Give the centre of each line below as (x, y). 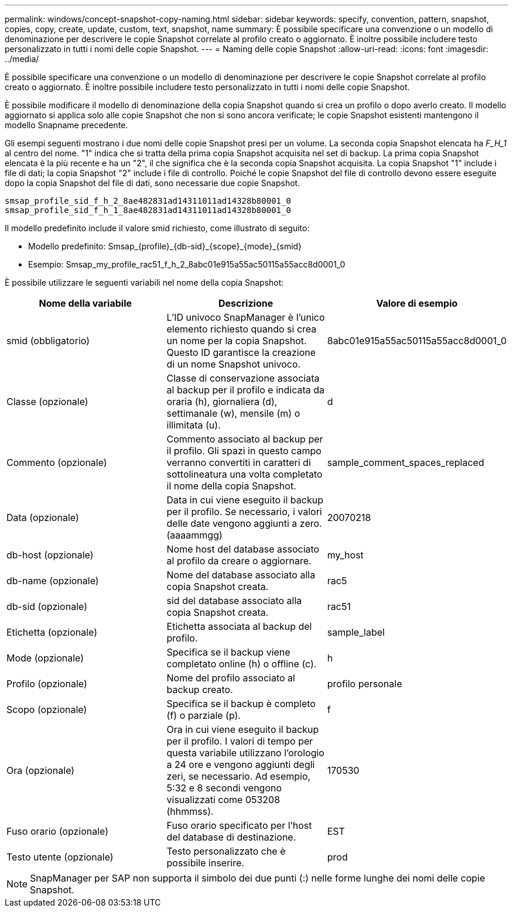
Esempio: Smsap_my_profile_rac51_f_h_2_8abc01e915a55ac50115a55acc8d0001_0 (187, 264)
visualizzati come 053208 (223, 800)
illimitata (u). (194, 425)
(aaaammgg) (194, 535)
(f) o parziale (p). (204, 715)
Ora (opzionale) (41, 770)
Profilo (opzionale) (47, 684)
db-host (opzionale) (50, 555)
